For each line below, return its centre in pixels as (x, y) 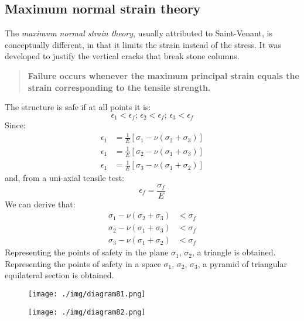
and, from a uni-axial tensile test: (64, 177)
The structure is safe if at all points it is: (78, 107)
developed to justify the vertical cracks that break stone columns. (122, 56)
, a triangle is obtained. (234, 252)
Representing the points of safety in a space (83, 263)
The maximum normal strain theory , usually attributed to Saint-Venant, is (139, 33)
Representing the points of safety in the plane (87, 252)
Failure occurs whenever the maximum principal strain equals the (163, 75)
